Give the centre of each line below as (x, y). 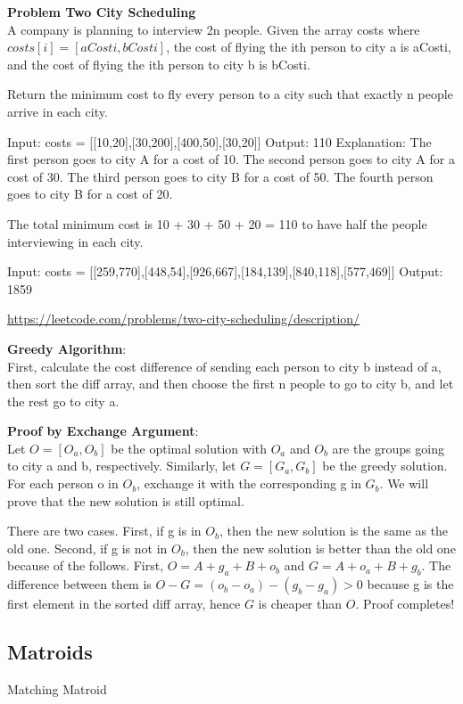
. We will (404, 483)
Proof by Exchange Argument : (103, 431)
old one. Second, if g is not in (87, 548)
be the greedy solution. (385, 466)
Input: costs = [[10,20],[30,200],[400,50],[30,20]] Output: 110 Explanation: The (219, 141)
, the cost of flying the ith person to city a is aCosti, (309, 47)
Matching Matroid (57, 689)
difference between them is (79, 584)
